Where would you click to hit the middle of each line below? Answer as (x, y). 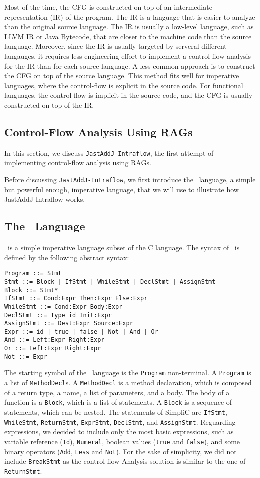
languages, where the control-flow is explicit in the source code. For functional (124, 85)
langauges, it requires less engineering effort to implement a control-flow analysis (127, 55)
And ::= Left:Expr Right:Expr (54, 340)
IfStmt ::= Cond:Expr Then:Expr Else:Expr (76, 298)
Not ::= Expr (26, 356)
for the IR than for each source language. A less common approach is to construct (130, 65)
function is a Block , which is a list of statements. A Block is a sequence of (118, 402)
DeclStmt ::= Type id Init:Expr (58, 315)
